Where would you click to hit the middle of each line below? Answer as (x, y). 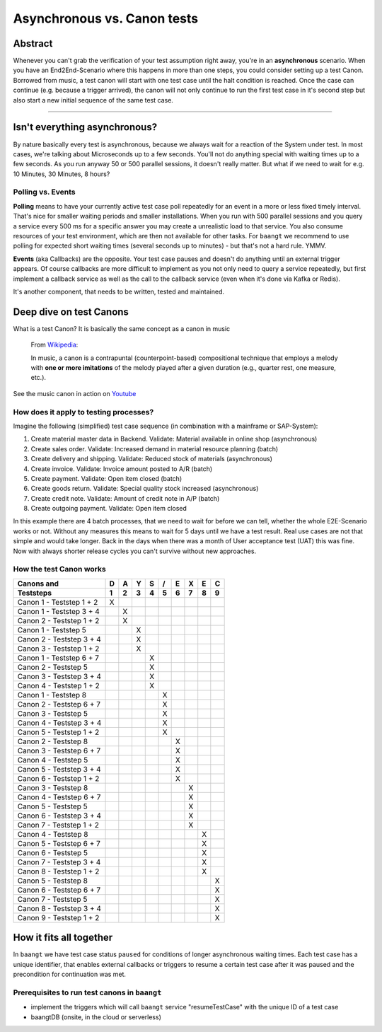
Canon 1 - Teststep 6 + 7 (58, 658)
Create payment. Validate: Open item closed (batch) (106, 478)
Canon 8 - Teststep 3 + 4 (59, 908)
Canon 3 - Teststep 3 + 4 (59, 676)
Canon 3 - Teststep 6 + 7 (59, 750)
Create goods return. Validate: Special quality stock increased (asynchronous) (145, 489)
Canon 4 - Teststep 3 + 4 (59, 723)
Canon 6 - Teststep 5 (53, 852)
